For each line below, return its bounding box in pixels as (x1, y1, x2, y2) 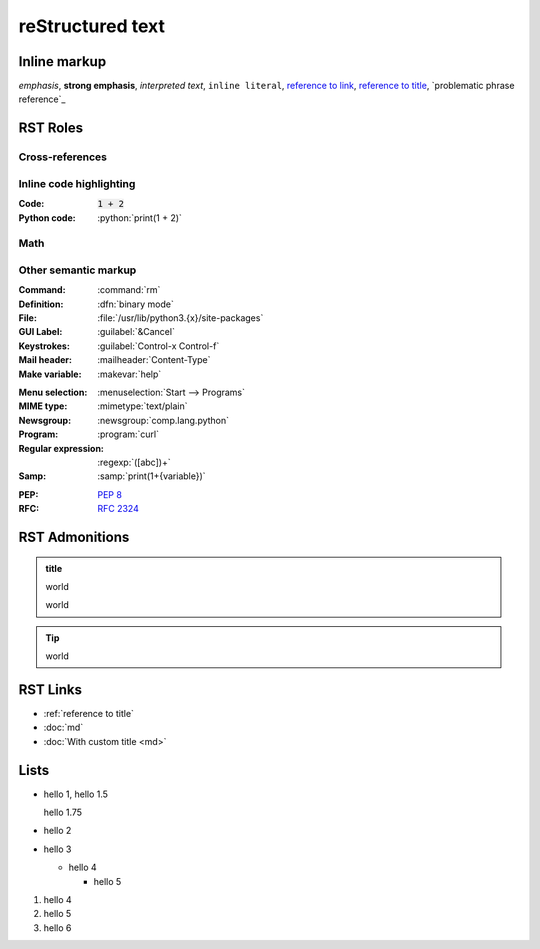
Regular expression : (18, 442, 105, 454)
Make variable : (18, 368, 82, 380)
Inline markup (18, 53, 107, 70)
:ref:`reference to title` (43, 708, 135, 719)
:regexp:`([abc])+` (97, 456, 171, 468)
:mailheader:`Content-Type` (97, 354, 211, 366)
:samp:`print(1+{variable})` (97, 470, 206, 482)
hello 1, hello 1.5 (43, 788, 109, 800)
